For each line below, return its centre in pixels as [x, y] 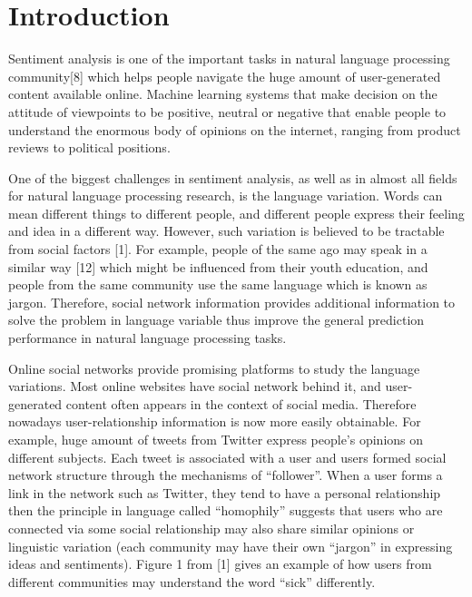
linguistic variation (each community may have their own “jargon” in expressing [231, 546]
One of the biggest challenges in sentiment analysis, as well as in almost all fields [233, 177]
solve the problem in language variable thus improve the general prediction [216, 320]
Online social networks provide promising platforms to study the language [214, 368]
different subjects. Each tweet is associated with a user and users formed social [227, 457]
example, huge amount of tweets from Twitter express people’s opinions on [216, 439]
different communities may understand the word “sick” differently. [192, 581]
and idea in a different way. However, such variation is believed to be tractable [226, 231]
